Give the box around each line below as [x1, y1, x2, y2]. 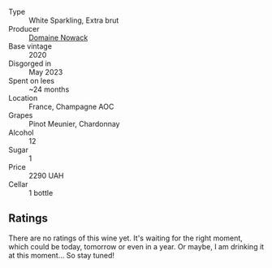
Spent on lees [8, 76, 55, 85]
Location [8, 93, 38, 102]
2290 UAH [28, 171, 64, 180]
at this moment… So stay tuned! [8, 250, 115, 260]
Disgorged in [8, 58, 51, 68]
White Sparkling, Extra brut [28, 15, 119, 25]
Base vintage [8, 41, 53, 51]
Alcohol [8, 128, 34, 137]
